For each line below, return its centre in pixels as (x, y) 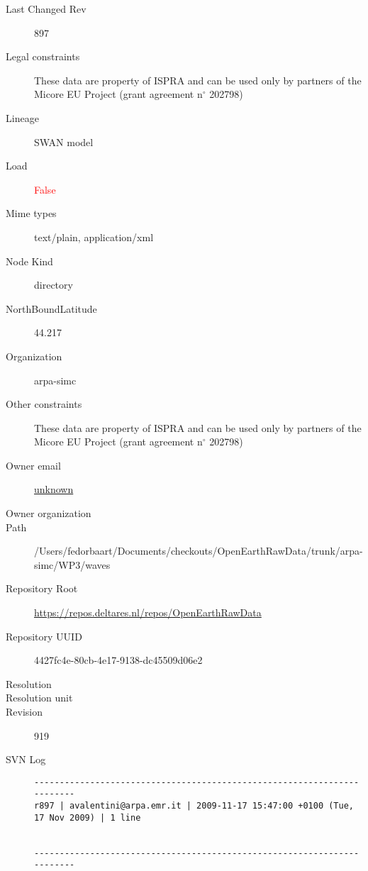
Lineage (22, 117)
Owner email (33, 465)
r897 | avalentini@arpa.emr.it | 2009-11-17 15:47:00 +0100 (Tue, (194, 806)
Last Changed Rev (46, 9)
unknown (54, 489)
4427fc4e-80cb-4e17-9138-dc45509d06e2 (118, 660)
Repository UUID (44, 636)
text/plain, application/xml (94, 237)
